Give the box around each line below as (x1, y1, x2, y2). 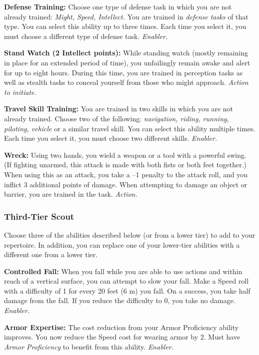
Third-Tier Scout (4, 210, 74, 222)
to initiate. (4, 86, 36, 97)
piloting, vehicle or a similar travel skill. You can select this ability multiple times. (4, 123, 255, 133)
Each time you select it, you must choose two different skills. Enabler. (4, 133, 217, 143)
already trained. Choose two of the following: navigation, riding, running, (4, 113, 229, 123)
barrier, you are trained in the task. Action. (4, 189, 137, 199)
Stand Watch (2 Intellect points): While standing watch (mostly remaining (4, 47, 248, 58)
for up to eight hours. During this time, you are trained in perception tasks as (4, 67, 243, 77)
